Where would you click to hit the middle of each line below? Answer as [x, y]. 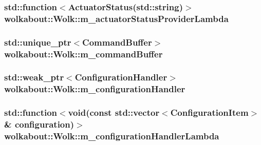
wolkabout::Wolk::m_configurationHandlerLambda [112, 136]
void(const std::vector [114, 112]
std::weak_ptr [34, 77]
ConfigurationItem [209, 112]
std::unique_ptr [38, 42]
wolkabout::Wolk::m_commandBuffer [83, 54]
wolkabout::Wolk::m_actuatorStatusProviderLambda [116, 18]
